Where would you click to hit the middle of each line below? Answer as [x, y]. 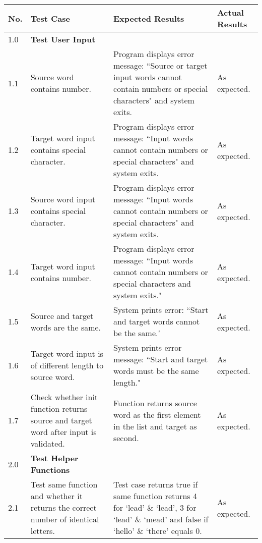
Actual [230, 12]
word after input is [63, 432]
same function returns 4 [155, 496]
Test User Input [63, 39]
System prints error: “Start [161, 310]
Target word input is [67, 353]
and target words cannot [156, 321]
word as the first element [157, 414]
